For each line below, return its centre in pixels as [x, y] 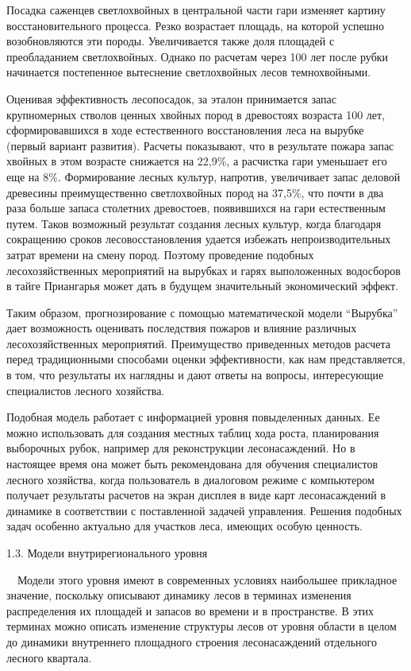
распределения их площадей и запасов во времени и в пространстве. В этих [190, 610]
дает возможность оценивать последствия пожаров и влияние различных [182, 328]
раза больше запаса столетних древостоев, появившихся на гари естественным [196, 208]
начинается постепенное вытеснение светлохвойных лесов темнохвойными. [189, 72]
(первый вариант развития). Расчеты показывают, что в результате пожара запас [200, 145]
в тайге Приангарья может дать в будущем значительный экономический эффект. [202, 286]
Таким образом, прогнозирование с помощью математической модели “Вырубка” [202, 312]
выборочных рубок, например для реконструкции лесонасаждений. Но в [181, 448]
